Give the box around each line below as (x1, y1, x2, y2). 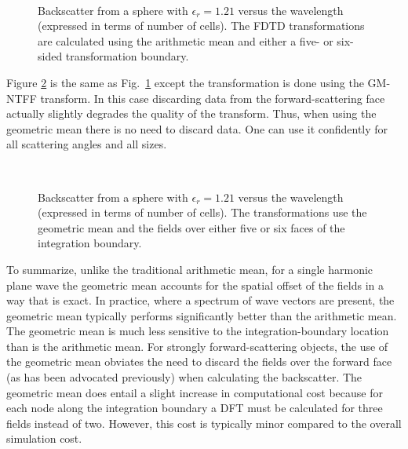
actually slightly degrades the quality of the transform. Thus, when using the (6, 105, 377, 122)
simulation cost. (6, 430, 82, 447)
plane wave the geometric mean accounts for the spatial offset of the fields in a (6, 276, 384, 293)
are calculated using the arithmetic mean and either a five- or (38, 32, 333, 49)
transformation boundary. (65, 48, 189, 64)
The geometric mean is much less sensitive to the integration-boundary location (6, 323, 389, 339)
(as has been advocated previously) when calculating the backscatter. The (6, 369, 362, 385)
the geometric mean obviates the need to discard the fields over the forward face (6, 353, 392, 370)
